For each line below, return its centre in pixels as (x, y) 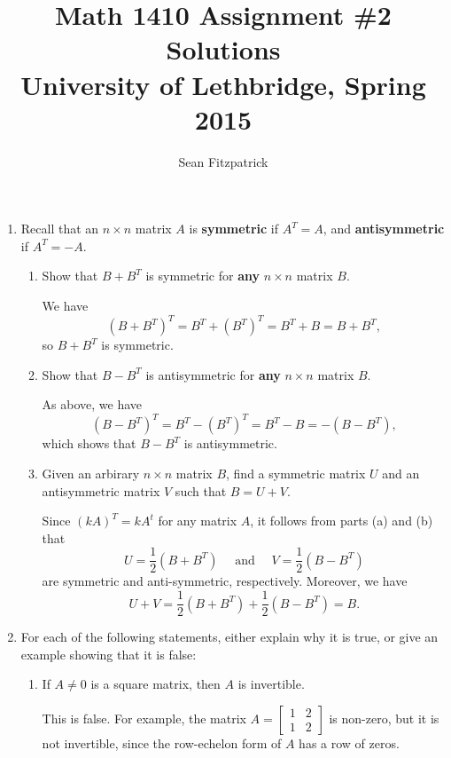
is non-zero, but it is (384, 718)
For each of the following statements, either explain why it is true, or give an (229, 637)
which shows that (89, 443)
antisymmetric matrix (101, 490)
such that (201, 490)
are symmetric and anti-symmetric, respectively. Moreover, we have (225, 581)
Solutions (223, 49)
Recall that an (60, 229)
